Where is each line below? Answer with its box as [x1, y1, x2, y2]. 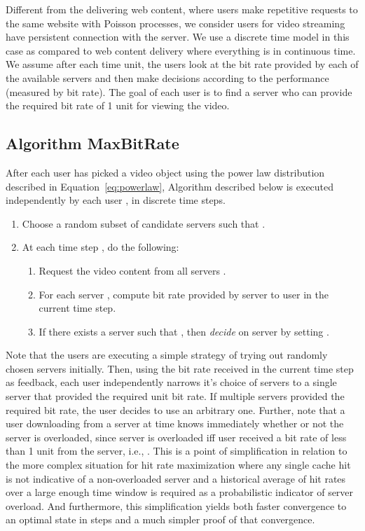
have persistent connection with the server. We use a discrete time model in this [6, 29, 350, 44]
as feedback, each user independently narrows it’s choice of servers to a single [6, 375, 337, 389]
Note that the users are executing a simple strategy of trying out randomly [6, 347, 328, 362]
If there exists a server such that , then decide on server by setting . [39, 324, 329, 338]
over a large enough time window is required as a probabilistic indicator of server [6, 485, 354, 499]
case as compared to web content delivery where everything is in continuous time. [6, 43, 356, 57]
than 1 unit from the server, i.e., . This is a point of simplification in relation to [6, 443, 347, 458]
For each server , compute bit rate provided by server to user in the [39, 287, 329, 301]
